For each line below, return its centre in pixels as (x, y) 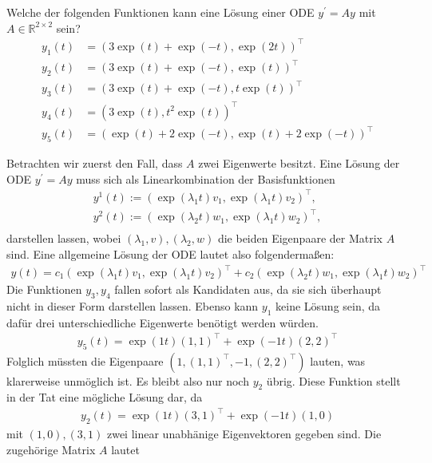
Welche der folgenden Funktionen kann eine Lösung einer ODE (161, 12)
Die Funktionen (44, 289)
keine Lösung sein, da (328, 305)
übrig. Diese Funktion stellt (333, 380)
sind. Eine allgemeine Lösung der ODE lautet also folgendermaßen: (170, 253)
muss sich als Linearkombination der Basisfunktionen (206, 178)
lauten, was (338, 360)
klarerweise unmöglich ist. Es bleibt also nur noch (128, 380)
